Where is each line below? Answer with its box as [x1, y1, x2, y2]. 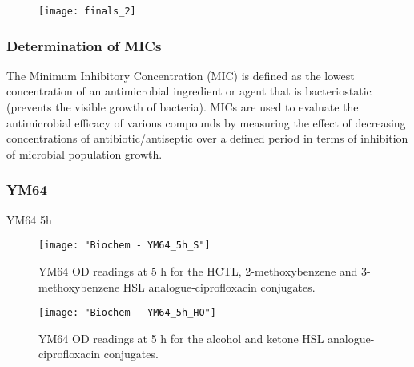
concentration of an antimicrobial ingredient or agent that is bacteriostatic [6, 83, 372, 99]
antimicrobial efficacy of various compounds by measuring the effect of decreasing [6, 114, 406, 131]
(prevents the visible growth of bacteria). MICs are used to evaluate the [6, 99, 359, 115]
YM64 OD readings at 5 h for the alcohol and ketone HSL [38, 329, 324, 346]
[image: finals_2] [38, 6, 136, 17]
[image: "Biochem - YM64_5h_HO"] [38, 307, 216, 319]
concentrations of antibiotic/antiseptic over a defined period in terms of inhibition [6, 130, 408, 147]
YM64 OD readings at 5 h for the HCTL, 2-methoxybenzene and [38, 262, 358, 279]
